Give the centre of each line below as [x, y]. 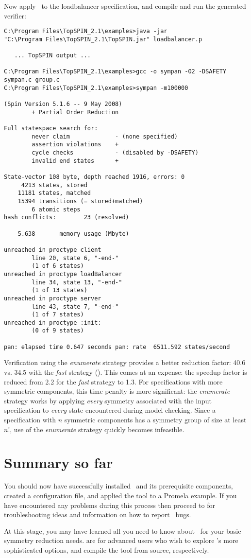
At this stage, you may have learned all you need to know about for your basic [123, 531]
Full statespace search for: [51, 129]
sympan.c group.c [32, 80]
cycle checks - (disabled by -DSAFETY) [115, 153]
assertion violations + [75, 145]
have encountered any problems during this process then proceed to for [109, 505]
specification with [30, 419]
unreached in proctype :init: [53, 323]
